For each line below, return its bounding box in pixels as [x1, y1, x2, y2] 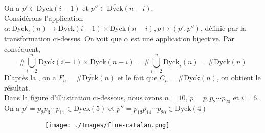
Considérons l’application [4, 12, 83, 23]
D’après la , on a [4, 72, 56, 83]
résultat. [4, 82, 30, 93]
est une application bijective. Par [131, 33, 234, 43]
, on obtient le [216, 72, 261, 83]
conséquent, [4, 43, 40, 54]
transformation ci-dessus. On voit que [4, 33, 122, 43]
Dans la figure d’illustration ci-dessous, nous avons [4, 92, 162, 103]
